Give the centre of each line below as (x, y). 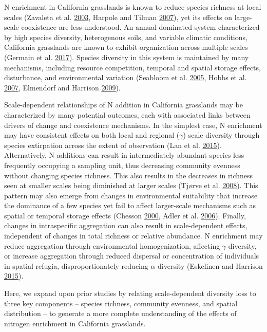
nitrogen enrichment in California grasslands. (75, 323)
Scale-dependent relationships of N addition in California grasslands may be (123, 105)
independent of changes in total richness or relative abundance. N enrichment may (133, 236)
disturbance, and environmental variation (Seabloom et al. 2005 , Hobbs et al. (126, 77)
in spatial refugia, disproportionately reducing (76, 265)
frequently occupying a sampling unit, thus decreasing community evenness (122, 165)
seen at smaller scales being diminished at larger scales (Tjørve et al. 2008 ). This (131, 185)
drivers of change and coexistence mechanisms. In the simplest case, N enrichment (133, 125)
